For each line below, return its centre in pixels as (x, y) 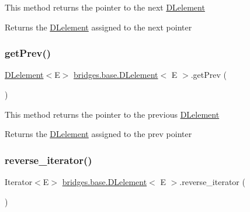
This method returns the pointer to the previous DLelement (112, 114)
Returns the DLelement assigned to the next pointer (98, 27)
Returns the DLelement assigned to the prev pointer (98, 134)
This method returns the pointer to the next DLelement (105, 7)
